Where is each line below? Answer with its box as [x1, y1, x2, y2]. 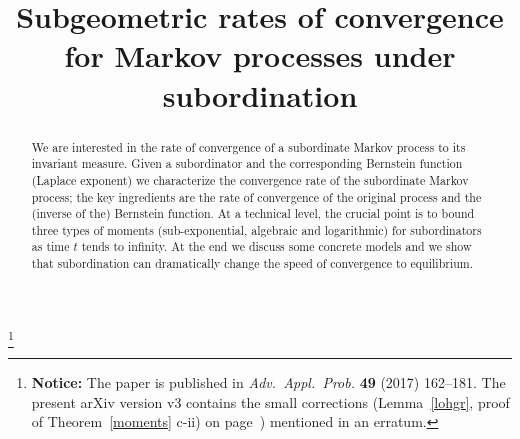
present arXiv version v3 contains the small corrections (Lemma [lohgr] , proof [31, 391, 510, 412]
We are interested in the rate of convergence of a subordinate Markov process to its [31, 138, 466, 155]
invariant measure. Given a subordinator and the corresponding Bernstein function [31, 155, 463, 172]
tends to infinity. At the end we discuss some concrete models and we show [81, 238, 472, 255]
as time [31, 238, 70, 255]
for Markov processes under [64, 35, 456, 76]
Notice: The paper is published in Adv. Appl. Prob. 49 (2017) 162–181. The [31, 372, 506, 393]
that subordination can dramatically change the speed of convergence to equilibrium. [31, 255, 474, 272]
